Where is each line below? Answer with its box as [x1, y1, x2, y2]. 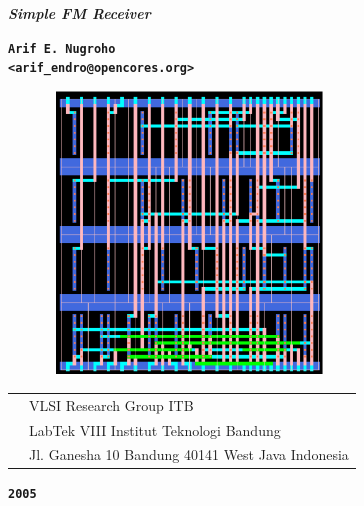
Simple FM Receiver [8, 3, 151, 23]
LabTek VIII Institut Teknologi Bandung [29, 419, 281, 440]
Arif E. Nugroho [8, 41, 116, 56]
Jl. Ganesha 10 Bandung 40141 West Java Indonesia [29, 444, 349, 465]
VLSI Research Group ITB [29, 394, 194, 415]
